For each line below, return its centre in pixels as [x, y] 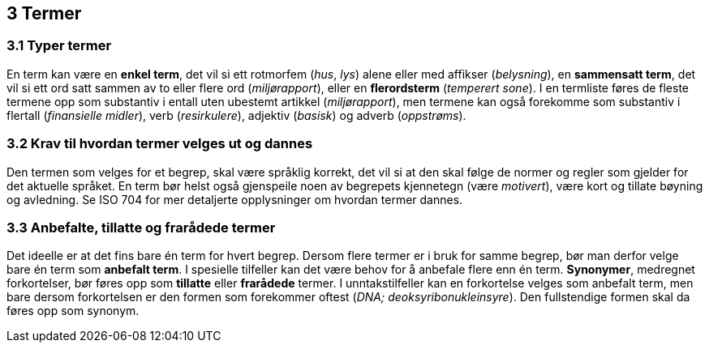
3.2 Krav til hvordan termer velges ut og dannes [160, 144]
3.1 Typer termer [59, 46]
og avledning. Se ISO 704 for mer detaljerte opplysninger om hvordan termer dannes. [235, 199]
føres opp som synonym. [73, 311]
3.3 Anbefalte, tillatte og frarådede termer [141, 227]
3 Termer [44, 13]
